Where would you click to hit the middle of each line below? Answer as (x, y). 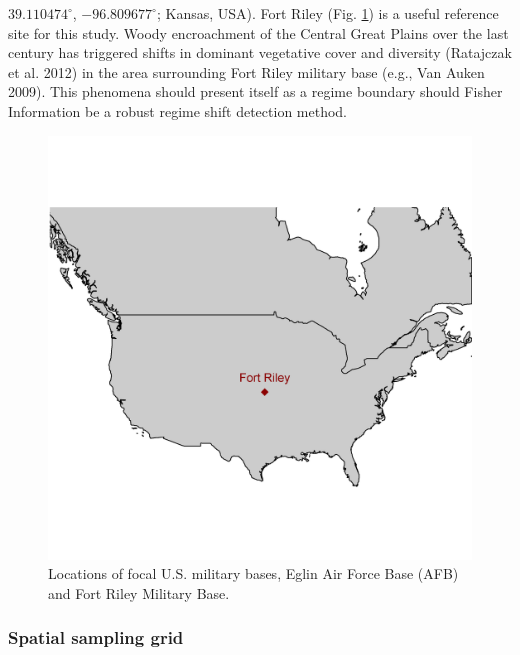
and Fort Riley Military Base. (139, 592)
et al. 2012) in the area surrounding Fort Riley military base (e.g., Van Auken (246, 71)
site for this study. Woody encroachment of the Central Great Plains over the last (258, 32)
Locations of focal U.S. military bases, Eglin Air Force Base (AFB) (253, 573)
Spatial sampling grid (96, 637)
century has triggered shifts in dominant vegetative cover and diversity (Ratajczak (260, 52)
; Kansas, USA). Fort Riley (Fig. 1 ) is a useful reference (327, 13)
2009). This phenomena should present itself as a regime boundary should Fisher (255, 91)
